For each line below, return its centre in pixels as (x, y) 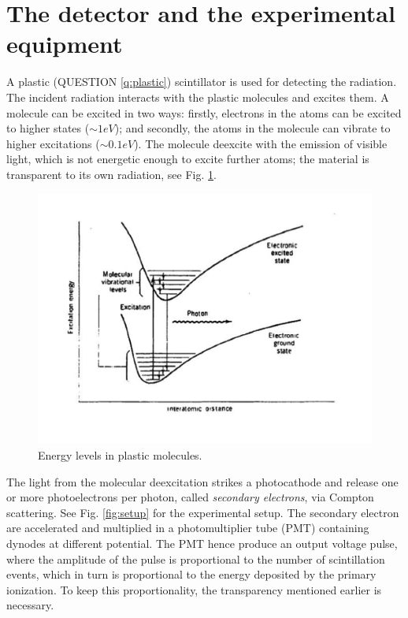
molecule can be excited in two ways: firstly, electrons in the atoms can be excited (204, 112)
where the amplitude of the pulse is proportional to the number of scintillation (196, 558)
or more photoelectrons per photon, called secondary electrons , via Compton (190, 497)
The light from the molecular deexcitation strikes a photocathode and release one (202, 481)
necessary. (30, 605)
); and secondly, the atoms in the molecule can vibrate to (252, 128)
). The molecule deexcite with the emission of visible (261, 143)
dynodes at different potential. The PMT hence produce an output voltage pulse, (202, 544)
